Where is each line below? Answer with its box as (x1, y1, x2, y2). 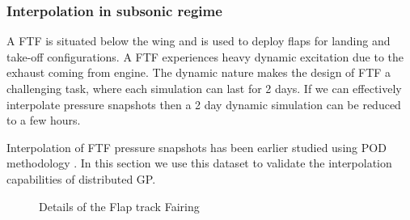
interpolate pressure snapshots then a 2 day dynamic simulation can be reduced (6, 95, 401, 112)
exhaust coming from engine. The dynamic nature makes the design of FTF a (6, 64, 391, 81)
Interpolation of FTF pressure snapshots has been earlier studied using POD (6, 138, 387, 155)
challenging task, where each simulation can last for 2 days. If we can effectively (6, 80, 402, 96)
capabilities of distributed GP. (6, 170, 156, 187)
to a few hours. (6, 112, 81, 129)
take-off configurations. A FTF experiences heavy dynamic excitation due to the (6, 48, 404, 65)
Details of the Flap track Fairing (39, 197, 200, 214)
